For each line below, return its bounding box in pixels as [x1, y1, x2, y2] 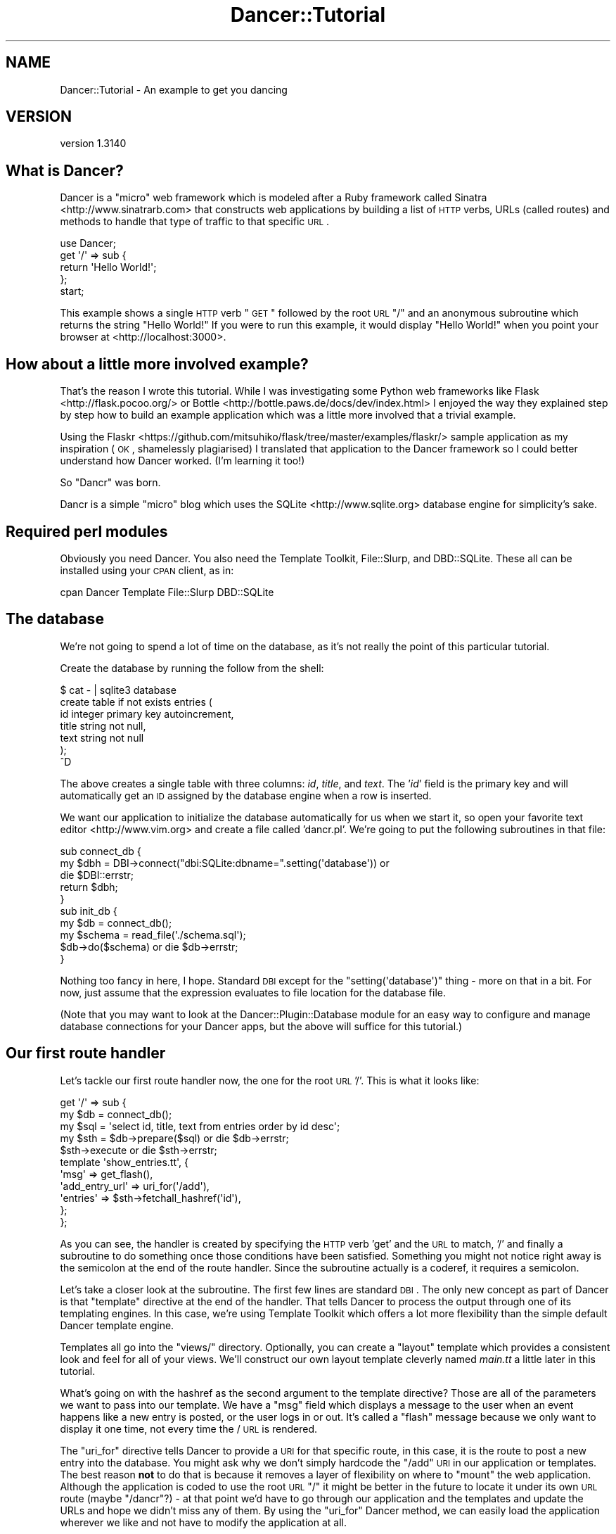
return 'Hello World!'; [60, 261, 157, 274]
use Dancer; [60, 237, 117, 250]
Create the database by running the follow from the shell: [60, 661, 324, 674]
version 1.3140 [60, 137, 127, 150]
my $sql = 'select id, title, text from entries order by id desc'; [60, 1120, 340, 1132]
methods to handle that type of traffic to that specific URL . [60, 215, 330, 228]
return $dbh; [60, 880, 118, 893]
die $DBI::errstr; [60, 868, 134, 881]
